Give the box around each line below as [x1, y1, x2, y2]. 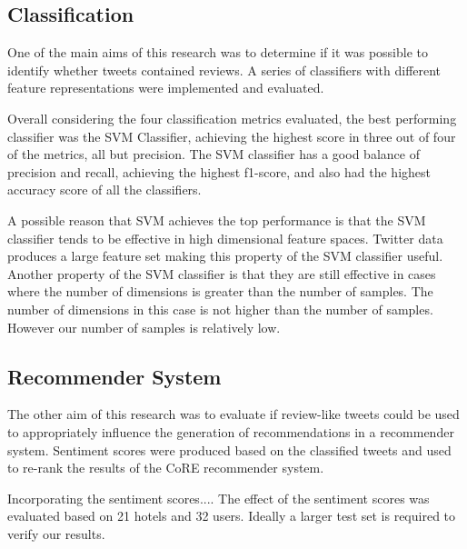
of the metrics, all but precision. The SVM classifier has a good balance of [7, 145, 420, 164]
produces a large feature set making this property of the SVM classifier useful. [7, 246, 443, 265]
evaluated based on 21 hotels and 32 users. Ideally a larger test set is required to [7, 506, 456, 525]
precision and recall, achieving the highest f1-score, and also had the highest [7, 162, 432, 181]
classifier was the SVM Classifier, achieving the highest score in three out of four [7, 126, 456, 145]
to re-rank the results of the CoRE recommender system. [7, 458, 324, 477]
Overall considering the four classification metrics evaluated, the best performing [7, 108, 457, 127]
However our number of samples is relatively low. [7, 317, 281, 336]
